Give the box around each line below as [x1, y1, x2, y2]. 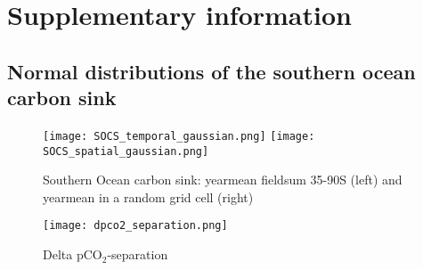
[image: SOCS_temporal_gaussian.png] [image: [43, 129, 315, 143]
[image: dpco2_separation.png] [43, 219, 228, 233]
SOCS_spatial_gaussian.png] [43, 144, 209, 158]
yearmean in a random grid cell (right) [43, 187, 254, 206]
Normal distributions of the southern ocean [7, 57, 416, 85]
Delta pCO [43, 245, 102, 264]
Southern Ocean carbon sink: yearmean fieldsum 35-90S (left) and [43, 170, 403, 189]
